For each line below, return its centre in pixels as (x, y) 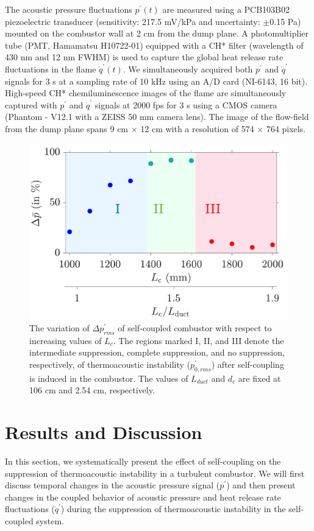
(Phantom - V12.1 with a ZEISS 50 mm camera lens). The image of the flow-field (157, 117)
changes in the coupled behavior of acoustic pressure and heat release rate (143, 497)
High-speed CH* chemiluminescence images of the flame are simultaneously (146, 93)
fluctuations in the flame (51, 69)
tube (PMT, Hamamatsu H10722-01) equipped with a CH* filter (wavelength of (154, 45)
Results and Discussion (104, 432)
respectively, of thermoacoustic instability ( (110, 364)
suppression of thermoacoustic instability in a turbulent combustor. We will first (155, 473)
